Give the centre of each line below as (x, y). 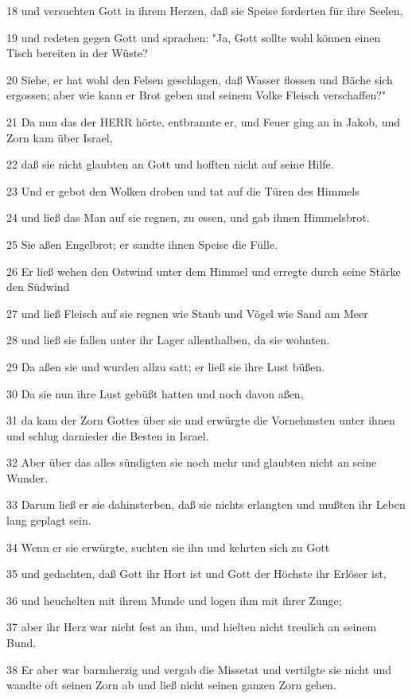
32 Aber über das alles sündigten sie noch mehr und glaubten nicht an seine (192, 462)
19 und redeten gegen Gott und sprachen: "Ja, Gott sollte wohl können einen (194, 37)
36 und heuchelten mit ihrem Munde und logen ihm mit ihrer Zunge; (174, 600)
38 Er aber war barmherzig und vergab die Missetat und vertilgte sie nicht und (199, 669)
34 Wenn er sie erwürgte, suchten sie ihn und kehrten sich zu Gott (168, 547)
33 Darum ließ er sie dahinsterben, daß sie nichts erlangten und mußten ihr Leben (206, 504)
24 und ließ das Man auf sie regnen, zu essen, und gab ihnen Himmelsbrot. (188, 217)
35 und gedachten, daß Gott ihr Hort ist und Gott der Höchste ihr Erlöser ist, (196, 574)
